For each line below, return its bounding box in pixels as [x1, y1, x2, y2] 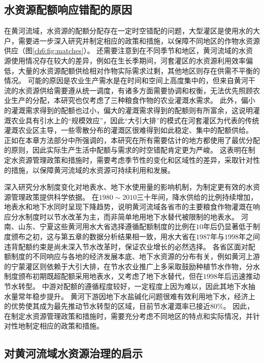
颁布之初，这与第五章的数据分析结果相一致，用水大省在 [11, 231, 196, 242]
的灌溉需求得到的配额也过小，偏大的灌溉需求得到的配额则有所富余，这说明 [4, 104, 253, 115]
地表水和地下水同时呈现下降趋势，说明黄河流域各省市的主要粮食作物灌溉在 [4, 201, 253, 212]
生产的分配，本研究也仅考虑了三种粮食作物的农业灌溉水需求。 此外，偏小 [11, 95, 255, 105]
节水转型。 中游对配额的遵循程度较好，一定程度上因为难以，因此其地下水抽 [4, 281, 255, 292]
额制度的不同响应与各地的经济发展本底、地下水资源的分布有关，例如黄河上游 [4, 251, 260, 262]
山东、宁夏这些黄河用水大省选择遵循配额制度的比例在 [18, 221, 196, 232]
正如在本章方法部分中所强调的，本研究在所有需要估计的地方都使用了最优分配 [4, 134, 260, 145]
